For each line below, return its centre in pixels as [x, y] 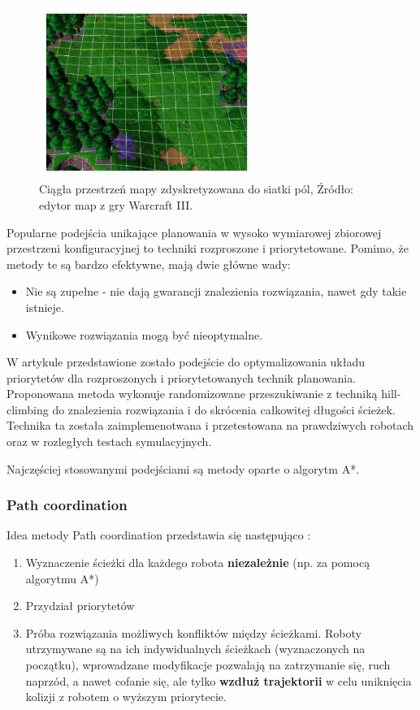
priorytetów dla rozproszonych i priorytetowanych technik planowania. [182, 377]
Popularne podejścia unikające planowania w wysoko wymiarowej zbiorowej [194, 232]
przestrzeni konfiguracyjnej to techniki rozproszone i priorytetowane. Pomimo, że [208, 248]
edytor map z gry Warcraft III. [116, 204]
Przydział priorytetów [80, 606]
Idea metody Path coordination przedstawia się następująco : [159, 535]
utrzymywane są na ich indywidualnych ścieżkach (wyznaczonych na [195, 649]
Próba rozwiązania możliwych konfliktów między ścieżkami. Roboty [193, 632]
